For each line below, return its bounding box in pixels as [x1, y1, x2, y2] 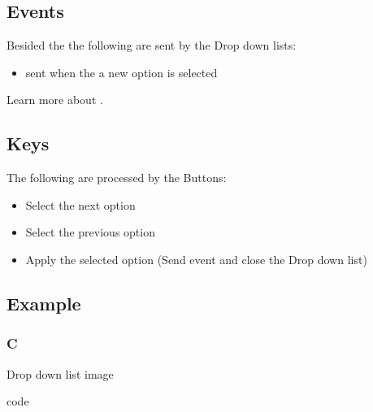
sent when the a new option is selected [25, 63, 218, 80]
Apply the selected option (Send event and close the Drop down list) [25, 250, 367, 267]
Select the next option [25, 196, 136, 213]
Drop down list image [7, 365, 114, 382]
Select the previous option [25, 223, 155, 241]
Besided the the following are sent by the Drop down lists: [7, 37, 297, 54]
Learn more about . [7, 91, 103, 108]
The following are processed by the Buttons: [7, 169, 227, 186]
